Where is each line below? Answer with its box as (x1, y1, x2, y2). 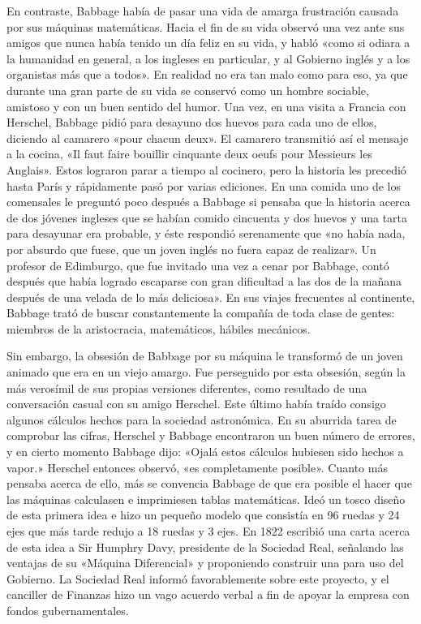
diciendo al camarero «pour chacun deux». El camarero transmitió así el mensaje (6, 129, 409, 146)
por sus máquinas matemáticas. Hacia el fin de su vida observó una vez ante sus (6, 18, 405, 35)
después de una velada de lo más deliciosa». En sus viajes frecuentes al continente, (6, 288, 415, 305)
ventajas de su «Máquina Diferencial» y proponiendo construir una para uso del (6, 554, 404, 571)
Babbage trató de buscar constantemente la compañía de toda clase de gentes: (6, 304, 395, 321)
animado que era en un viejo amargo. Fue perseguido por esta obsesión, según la (6, 364, 406, 381)
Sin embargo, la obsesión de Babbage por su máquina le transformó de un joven (6, 347, 403, 364)
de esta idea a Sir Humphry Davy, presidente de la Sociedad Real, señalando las (6, 538, 404, 555)
